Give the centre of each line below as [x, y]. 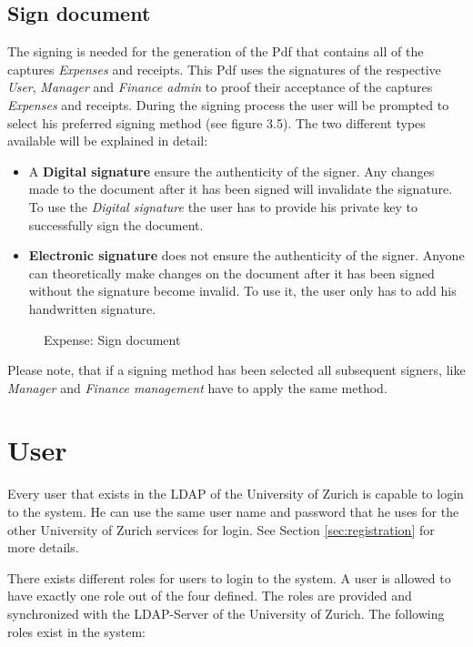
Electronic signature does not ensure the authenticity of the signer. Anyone [247, 255]
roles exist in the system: [76, 631]
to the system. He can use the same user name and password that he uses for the [233, 512]
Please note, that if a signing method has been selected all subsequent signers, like [236, 370]
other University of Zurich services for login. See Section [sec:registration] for [221, 529]
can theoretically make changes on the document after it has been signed [231, 273]
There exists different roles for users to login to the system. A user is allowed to [229, 577]
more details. [43, 547]
